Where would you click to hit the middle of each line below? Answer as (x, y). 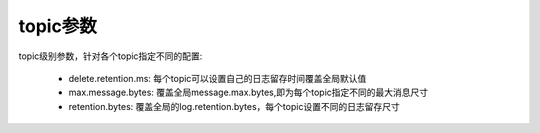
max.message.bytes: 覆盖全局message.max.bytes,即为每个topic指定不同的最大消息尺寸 (248, 92)
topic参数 (57, 26)
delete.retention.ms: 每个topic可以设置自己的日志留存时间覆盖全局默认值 (217, 78)
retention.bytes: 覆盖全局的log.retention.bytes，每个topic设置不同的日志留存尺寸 (234, 106)
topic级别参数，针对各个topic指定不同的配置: (110, 56)
